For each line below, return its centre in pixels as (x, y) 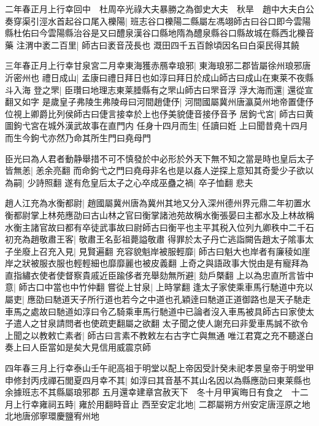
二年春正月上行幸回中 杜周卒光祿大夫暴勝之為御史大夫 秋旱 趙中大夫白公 (159, 9)
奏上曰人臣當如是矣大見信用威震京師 (78, 347)
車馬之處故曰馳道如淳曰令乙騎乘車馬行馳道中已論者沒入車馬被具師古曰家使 (155, 311)
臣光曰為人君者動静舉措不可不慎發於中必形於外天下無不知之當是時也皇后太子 (159, 158)
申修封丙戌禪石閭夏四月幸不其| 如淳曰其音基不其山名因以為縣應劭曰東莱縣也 (158, 380)
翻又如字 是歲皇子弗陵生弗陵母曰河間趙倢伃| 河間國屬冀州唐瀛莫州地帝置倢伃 (159, 102)
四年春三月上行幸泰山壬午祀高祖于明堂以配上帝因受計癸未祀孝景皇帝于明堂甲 (159, 368)
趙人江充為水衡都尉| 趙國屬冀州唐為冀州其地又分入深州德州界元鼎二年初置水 (158, 203)
